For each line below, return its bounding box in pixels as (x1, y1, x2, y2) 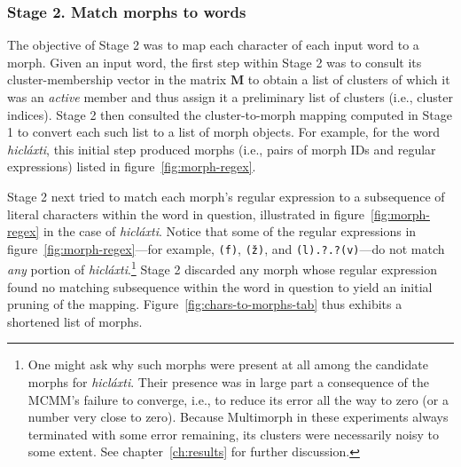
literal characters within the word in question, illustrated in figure (7, 204, 365, 223)
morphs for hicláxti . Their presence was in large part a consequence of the (27, 373, 429, 392)
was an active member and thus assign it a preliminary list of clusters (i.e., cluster (7, 88, 453, 106)
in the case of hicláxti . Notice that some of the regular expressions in (43, 222, 417, 241)
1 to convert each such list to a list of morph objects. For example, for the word (7, 123, 440, 141)
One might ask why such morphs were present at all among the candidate (27, 355, 428, 374)
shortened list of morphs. (7, 312, 143, 330)
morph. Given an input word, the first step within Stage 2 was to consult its (7, 52, 422, 71)
